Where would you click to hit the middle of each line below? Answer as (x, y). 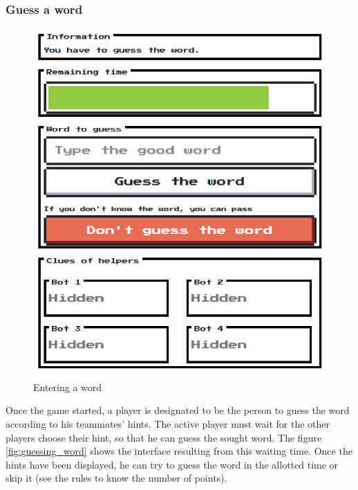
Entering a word (68, 387)
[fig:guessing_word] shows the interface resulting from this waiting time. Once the (179, 451)
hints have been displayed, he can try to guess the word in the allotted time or (172, 464)
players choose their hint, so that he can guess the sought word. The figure (164, 437)
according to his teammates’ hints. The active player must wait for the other (168, 423)
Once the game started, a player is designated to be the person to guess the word (178, 410)
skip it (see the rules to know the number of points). (116, 478)
